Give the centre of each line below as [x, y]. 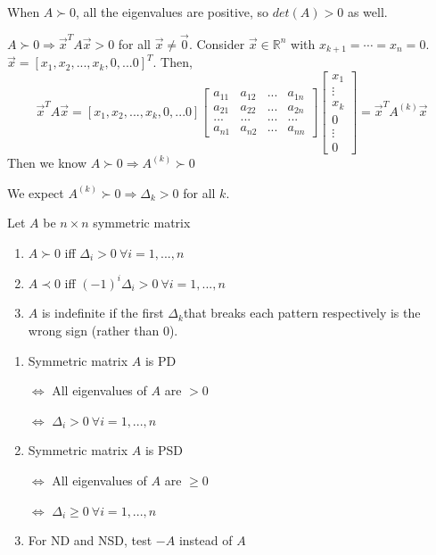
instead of [206, 540]
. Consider [217, 43]
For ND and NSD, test [90, 540]
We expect [36, 192]
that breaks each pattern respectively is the [302, 313]
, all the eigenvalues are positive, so [173, 12]
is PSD [164, 450]
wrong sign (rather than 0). [103, 331]
